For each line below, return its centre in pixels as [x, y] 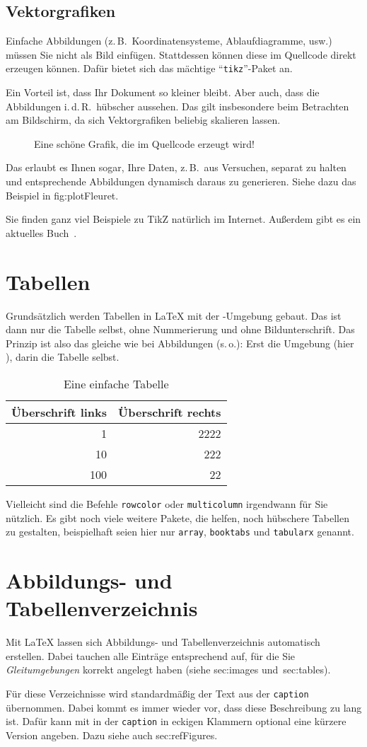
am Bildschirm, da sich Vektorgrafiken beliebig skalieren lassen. [143, 120]
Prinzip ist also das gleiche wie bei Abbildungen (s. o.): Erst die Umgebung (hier [180, 343]
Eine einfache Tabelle [116, 383]
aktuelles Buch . [41, 232]
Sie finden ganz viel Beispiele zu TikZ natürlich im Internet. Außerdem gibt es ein [183, 219]
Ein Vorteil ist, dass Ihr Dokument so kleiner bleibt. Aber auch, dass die [163, 92]
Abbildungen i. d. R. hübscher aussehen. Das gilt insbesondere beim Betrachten [177, 106]
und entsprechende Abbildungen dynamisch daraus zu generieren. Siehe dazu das [181, 181]
